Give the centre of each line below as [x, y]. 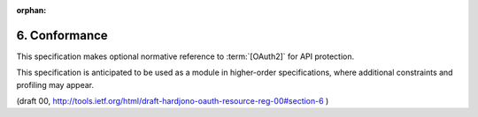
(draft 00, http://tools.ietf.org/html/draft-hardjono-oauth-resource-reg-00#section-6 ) [173, 101]
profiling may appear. [55, 84]
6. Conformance [62, 35]
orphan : [31, 10]
